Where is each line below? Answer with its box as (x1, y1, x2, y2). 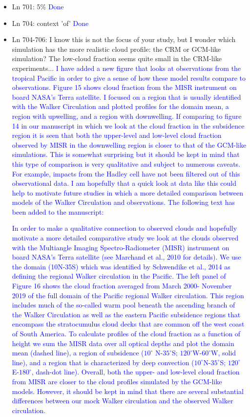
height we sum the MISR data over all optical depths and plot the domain (12, 338, 234, 348)
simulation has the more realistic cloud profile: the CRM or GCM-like (12, 44, 221, 54)
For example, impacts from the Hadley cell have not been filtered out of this (12, 168, 240, 178)
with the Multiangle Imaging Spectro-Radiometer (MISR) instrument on (12, 242, 229, 252)
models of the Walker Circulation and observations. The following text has (12, 197, 235, 207)
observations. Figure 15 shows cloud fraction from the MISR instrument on (12, 82, 237, 92)
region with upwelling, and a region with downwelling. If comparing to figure (12, 110, 242, 121)
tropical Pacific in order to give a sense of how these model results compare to (12, 72, 246, 83)
